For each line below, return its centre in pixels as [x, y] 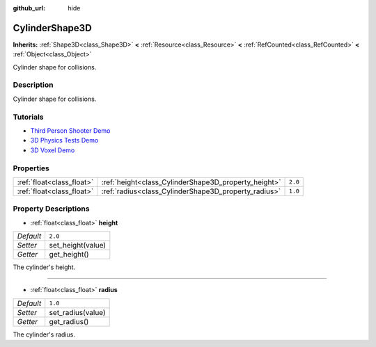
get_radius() [69, 321]
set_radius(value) [77, 312]
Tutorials [29, 117]
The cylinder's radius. [44, 334]
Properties [31, 168]
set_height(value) [78, 245]
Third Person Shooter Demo [70, 130]
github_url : [29, 8]
